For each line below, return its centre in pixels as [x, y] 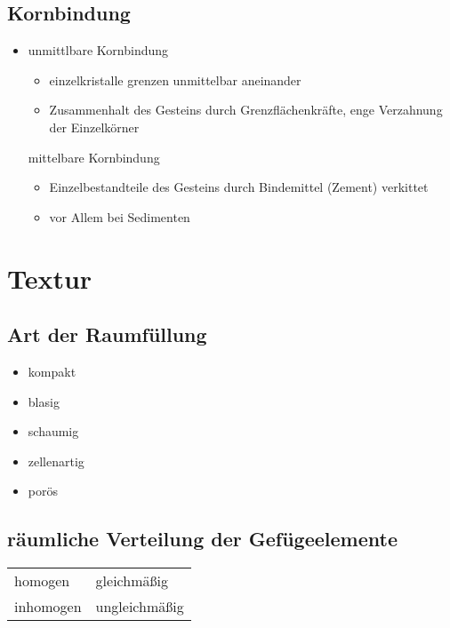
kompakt [52, 371]
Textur [50, 278]
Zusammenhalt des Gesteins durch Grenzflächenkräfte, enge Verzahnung [246, 110]
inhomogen [48, 607]
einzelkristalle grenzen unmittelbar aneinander [175, 79]
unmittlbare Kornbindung [98, 50]
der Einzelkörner [94, 127]
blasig [44, 401]
